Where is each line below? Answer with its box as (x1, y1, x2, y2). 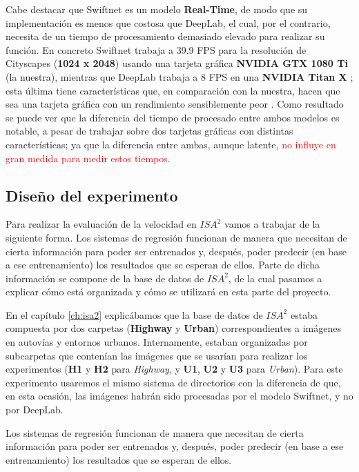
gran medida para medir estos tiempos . (6, 150, 171, 165)
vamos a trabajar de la (224, 217, 320, 231)
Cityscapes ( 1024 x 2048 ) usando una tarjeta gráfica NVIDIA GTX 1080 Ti (6, 56, 348, 70)
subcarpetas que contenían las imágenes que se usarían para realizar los (6, 348, 308, 362)
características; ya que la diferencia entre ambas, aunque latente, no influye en (6, 137, 336, 151)
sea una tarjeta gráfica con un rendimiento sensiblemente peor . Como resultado (6, 97, 344, 111)
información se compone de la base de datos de (6, 271, 204, 285)
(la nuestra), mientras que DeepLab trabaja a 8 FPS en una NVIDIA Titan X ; (6, 69, 353, 83)
